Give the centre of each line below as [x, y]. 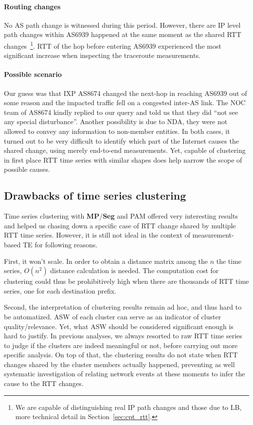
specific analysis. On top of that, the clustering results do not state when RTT [121, 355]
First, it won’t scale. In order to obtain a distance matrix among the [106, 261]
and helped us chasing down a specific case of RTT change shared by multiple [120, 225]
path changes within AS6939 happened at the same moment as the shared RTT [123, 34]
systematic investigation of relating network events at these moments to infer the [125, 374]
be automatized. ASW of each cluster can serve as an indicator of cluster [113, 316]
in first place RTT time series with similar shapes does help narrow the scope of [123, 159]
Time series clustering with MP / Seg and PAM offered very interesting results [121, 216]
